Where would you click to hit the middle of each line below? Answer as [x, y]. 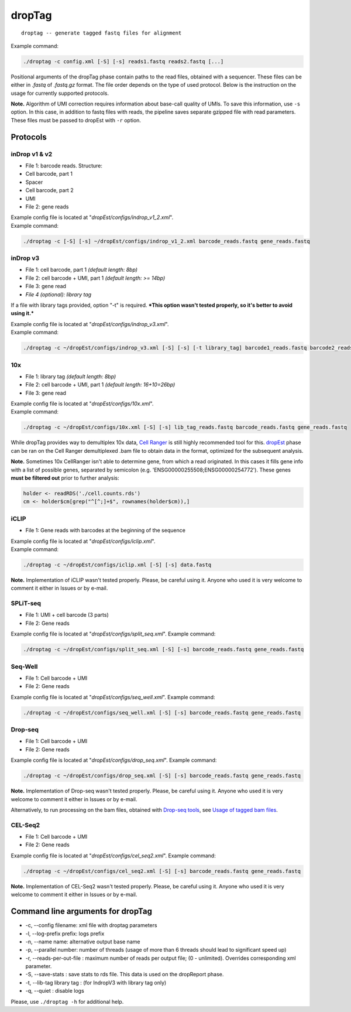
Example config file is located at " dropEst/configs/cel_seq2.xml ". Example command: [113, 856]
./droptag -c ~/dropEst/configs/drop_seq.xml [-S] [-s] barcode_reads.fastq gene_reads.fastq [162, 776]
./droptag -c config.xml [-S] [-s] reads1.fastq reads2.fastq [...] [123, 61]
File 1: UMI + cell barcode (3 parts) [67, 615]
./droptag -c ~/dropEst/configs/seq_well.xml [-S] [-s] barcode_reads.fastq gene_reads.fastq [162, 712]
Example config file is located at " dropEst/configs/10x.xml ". [82, 404]
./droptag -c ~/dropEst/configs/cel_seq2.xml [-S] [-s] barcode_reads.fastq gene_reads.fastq [162, 871]
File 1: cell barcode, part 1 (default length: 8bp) [81, 270]
